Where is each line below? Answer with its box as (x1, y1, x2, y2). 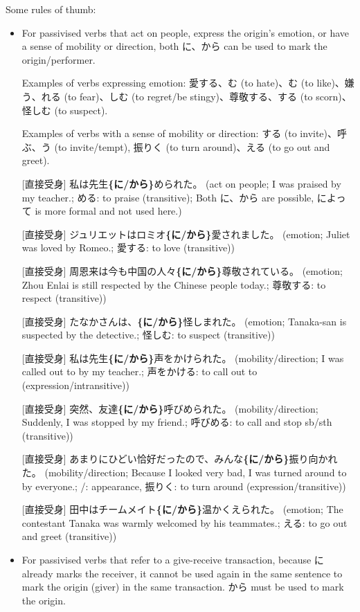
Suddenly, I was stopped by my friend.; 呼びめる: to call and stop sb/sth (21, 415, 332, 429)
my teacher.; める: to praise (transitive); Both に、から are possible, (21, 190, 314, 204)
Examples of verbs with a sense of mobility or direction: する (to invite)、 (21, 126, 338, 141)
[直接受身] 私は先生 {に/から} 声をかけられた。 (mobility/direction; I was (21, 350, 344, 365)
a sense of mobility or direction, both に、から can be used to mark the (21, 39, 327, 53)
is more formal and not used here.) (35, 204, 182, 218)
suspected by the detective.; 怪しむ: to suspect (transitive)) (21, 327, 275, 342)
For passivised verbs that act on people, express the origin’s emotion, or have (21, 25, 350, 39)
